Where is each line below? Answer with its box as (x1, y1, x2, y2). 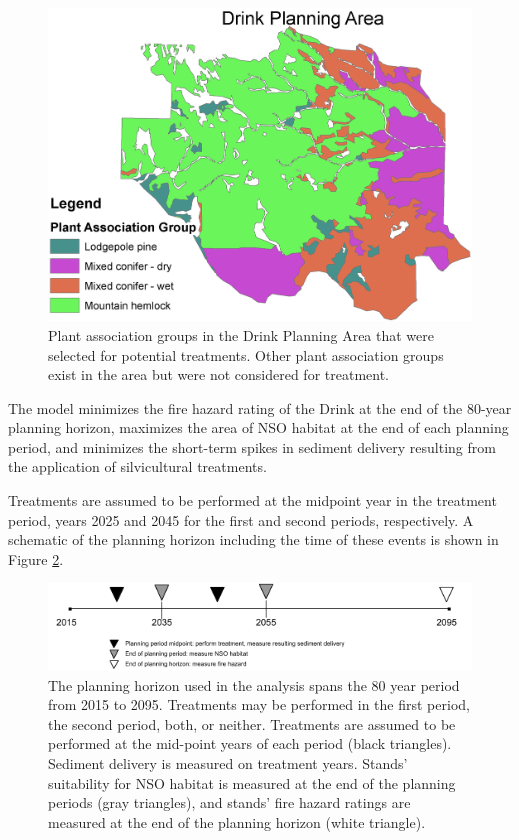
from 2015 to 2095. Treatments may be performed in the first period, (48, 694, 470, 715)
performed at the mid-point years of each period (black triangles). (48, 733, 452, 754)
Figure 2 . (8, 548, 64, 569)
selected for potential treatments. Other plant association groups (48, 344, 444, 365)
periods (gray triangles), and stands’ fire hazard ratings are (48, 792, 411, 813)
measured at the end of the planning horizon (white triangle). (48, 811, 426, 832)
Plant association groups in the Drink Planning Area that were (48, 324, 435, 345)
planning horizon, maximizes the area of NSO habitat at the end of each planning (8, 417, 509, 438)
